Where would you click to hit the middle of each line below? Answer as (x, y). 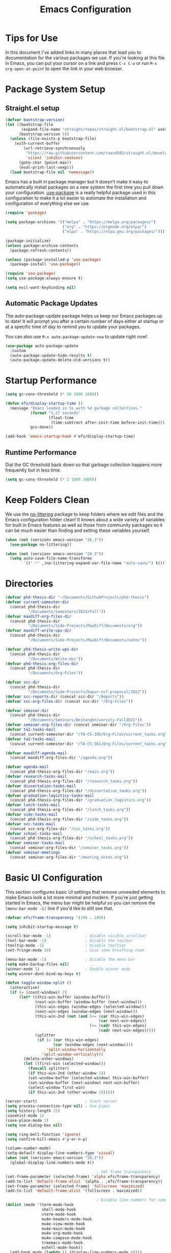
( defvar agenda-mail (27, 767)
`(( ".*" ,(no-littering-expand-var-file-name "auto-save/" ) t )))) (95, 563)
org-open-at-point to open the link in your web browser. (64, 68)
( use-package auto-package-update (42, 346)
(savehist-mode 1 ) (25, 1116)
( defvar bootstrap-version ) (35, 120)
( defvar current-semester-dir (37, 602)
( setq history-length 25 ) (33, 1111)
